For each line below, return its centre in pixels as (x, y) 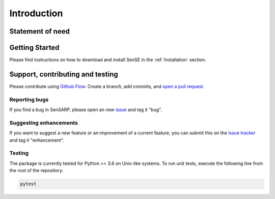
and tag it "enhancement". (37, 140)
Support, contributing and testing (64, 74)
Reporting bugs (29, 99)
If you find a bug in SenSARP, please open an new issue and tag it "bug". (86, 110)
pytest (28, 184)
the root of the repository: (36, 170)
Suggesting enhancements (44, 123)
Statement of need (39, 31)
